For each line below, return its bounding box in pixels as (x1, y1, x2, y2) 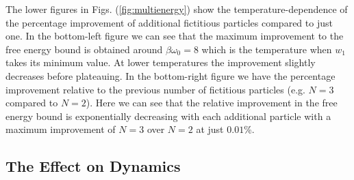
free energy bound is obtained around (5, 42, 163, 56)
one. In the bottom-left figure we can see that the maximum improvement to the (5, 29, 344, 43)
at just (196, 122, 224, 136)
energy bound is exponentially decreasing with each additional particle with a (5, 108, 331, 123)
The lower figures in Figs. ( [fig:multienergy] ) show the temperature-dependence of (5, 2, 348, 16)
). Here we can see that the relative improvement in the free (86, 95, 338, 110)
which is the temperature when (201, 42, 332, 56)
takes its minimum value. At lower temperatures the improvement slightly (5, 55, 316, 70)
